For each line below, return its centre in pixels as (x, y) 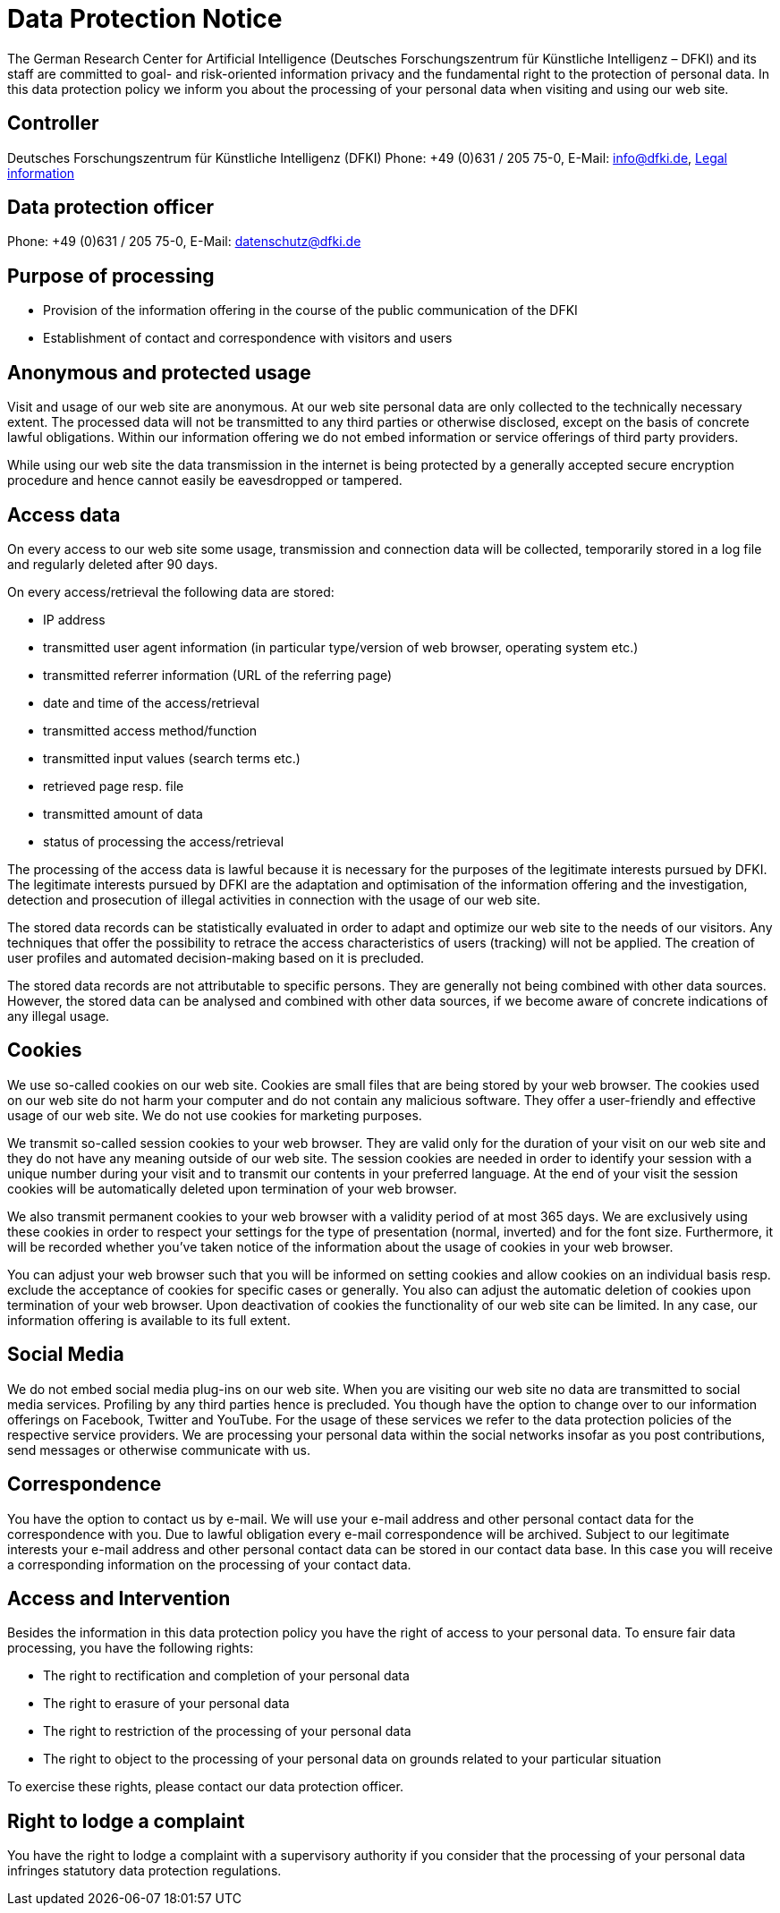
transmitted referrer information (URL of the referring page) (218, 675)
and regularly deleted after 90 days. (113, 564)
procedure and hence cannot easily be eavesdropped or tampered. (205, 480)
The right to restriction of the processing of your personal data (227, 1731)
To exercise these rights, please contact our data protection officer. (205, 1787)
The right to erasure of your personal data (166, 1704)
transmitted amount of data (123, 813)
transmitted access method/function (150, 730)
